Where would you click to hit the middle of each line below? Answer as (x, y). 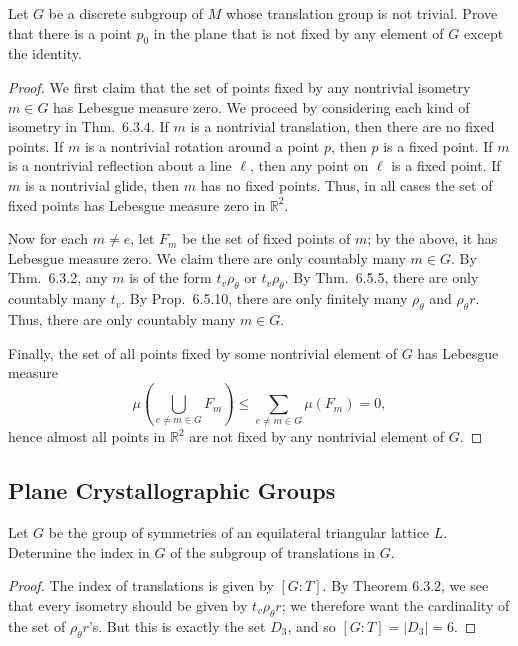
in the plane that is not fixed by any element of (298, 32)
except (483, 32)
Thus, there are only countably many (122, 318)
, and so (311, 625)
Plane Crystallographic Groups (172, 490)
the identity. (45, 53)
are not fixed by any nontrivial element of (317, 436)
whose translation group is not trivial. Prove (361, 13)
